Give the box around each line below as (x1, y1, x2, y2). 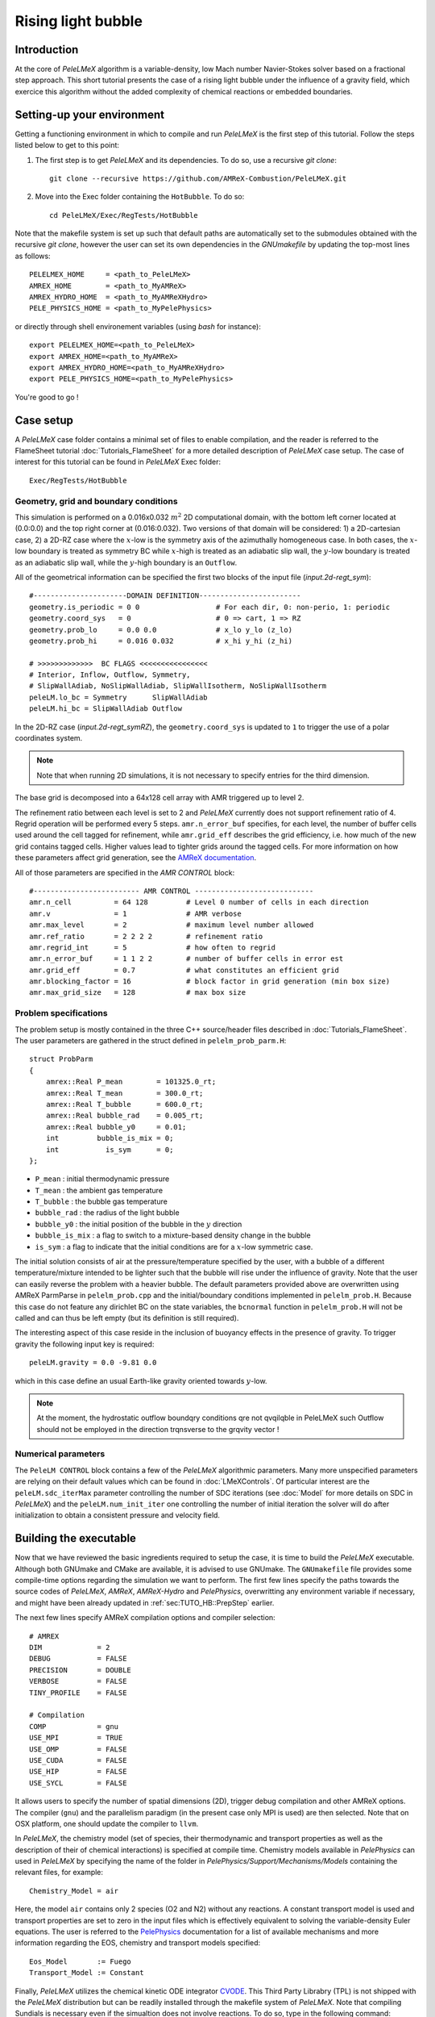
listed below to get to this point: (14, 140, 120, 150)
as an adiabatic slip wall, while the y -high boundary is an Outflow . (14, 557, 238, 567)
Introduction (14, 43, 79, 56)
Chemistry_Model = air (29, 1886, 119, 1895)
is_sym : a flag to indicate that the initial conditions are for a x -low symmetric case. (35, 1242, 313, 1251)
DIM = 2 (29, 1643, 110, 1652)
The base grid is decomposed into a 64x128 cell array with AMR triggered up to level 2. (14, 793, 304, 803)
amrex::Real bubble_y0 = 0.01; (45, 1122, 187, 1131)
